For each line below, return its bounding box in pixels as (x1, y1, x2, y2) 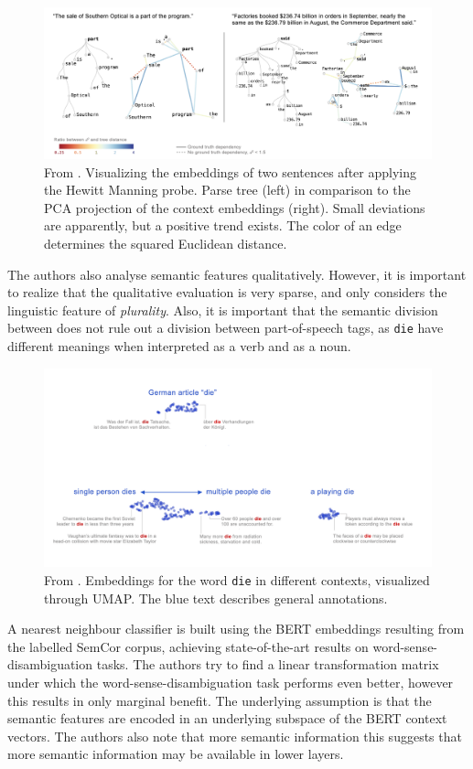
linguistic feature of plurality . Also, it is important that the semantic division (7, 300, 438, 319)
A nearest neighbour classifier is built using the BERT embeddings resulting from (7, 619, 465, 638)
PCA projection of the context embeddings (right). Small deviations (44, 198, 425, 217)
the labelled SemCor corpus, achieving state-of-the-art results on (7, 636, 369, 656)
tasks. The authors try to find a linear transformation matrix (96, 655, 439, 674)
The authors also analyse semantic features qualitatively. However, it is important (7, 264, 467, 283)
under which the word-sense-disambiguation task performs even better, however (7, 673, 454, 692)
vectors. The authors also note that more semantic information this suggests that (7, 726, 462, 745)
